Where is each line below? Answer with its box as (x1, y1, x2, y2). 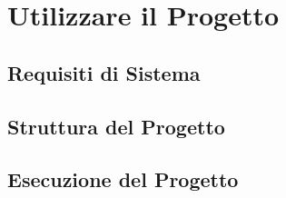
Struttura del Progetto (7, 112, 225, 140)
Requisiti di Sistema (7, 58, 201, 86)
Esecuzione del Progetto (7, 165, 239, 193)
